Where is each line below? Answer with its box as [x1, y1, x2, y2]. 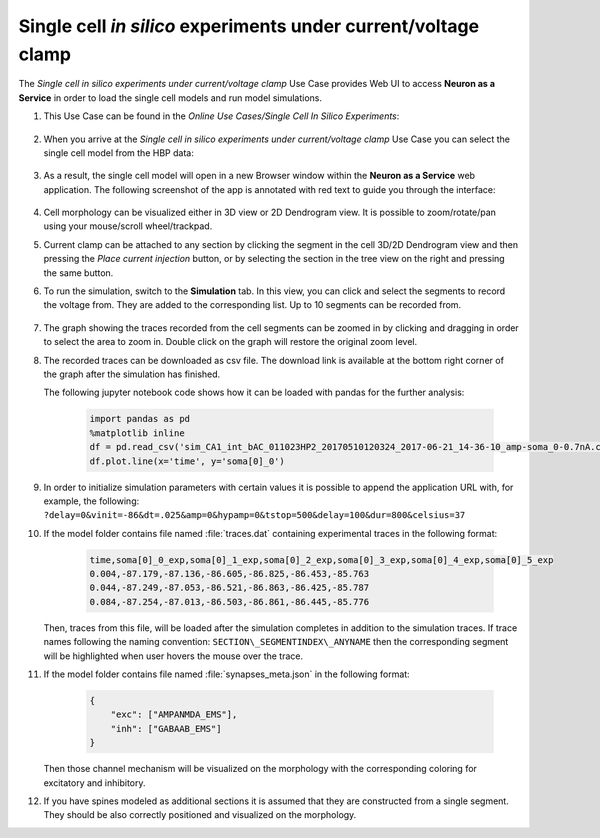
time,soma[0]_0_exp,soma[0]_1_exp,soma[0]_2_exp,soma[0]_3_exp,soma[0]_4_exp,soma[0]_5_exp [89, 554, 554, 565]
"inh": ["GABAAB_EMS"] [110, 723, 222, 734]
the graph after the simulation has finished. [43, 368, 221, 380]
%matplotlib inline [89, 427, 185, 439]
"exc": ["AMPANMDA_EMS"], [110, 709, 238, 720]
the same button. [43, 266, 114, 279]
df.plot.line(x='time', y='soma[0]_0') [89, 455, 285, 467]
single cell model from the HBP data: [43, 146, 194, 159]
